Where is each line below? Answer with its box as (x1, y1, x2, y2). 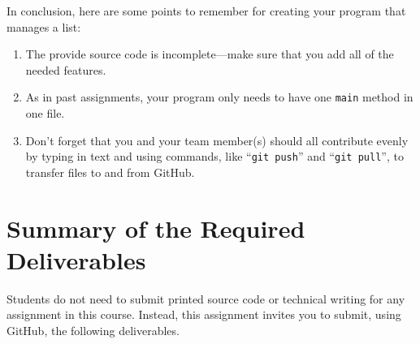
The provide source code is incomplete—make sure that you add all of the (25, 45, 394, 62)
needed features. (25, 61, 106, 78)
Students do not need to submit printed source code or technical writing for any (6, 290, 405, 307)
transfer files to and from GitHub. (25, 163, 195, 180)
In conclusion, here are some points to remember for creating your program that (6, 2, 406, 19)
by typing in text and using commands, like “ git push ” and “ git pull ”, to (25, 148, 404, 165)
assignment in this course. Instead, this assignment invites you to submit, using (6, 306, 401, 323)
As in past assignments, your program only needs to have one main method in (25, 88, 414, 105)
